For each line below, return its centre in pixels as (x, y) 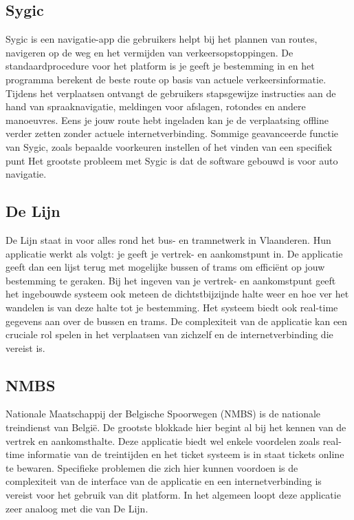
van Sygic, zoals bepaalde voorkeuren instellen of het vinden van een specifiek (169, 146)
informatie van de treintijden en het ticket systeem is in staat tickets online (186, 454)
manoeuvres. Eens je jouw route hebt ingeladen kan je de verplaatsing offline (167, 119)
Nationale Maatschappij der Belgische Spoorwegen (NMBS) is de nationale (163, 414)
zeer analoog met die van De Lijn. (77, 508)
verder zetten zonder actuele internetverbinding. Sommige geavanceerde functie (172, 133)
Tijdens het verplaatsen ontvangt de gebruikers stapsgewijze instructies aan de (171, 93)
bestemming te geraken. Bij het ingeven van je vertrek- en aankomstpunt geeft (171, 280)
